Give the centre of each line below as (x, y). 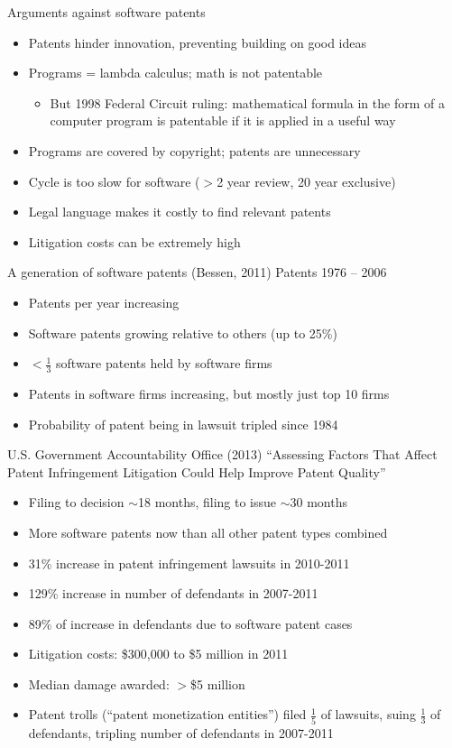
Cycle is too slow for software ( (114, 181)
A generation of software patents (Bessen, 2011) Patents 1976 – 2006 (197, 272)
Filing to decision (76, 502)
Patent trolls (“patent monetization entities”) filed (167, 714)
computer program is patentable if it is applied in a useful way (223, 120)
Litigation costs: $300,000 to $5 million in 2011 (158, 654)
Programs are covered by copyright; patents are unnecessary (194, 150)
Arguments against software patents (106, 12)
